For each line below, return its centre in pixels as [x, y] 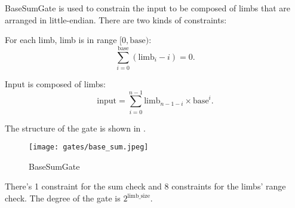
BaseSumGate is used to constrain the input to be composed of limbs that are [147, 8]
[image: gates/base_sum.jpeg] [89, 147]
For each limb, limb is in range [61, 40]
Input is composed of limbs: [56, 83]
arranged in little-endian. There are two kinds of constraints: [116, 19]
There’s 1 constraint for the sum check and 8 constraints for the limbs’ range [145, 186]
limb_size [139, 196]
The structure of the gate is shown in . [75, 128]
